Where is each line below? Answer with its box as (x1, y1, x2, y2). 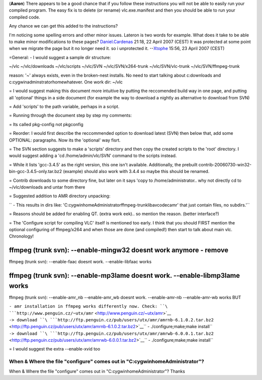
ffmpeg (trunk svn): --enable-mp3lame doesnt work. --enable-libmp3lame (9, 271, 240, 280)
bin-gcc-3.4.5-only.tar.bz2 (9, 169, 63, 174)
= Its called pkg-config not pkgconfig (9, 121, 83, 127)
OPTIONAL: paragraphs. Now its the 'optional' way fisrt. (9, 137, 121, 143)
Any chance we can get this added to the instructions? (9, 23, 118, 29)
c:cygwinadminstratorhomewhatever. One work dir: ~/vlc (9, 79, 123, 85)
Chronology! (9, 233, 34, 239)
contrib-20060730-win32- (198, 161, 252, 167)
